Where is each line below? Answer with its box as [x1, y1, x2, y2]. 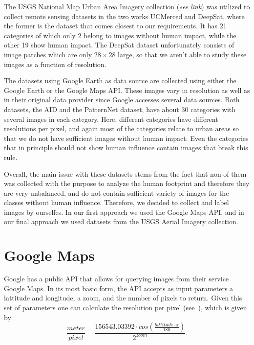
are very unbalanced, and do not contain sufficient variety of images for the [4, 187, 229, 198]
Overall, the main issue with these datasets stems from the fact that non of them [4, 168, 247, 179]
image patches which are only [4, 49, 92, 59]
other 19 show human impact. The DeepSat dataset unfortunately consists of [4, 40, 234, 50]
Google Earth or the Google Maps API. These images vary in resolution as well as [4, 85, 250, 95]
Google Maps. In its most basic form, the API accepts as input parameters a [4, 283, 233, 293]
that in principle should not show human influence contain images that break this [4, 142, 248, 153]
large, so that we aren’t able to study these [118, 49, 247, 59]
